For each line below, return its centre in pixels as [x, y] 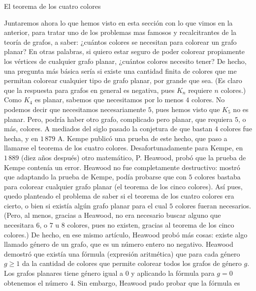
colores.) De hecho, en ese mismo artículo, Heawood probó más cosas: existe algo [126, 234]
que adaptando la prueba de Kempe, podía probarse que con [95, 177]
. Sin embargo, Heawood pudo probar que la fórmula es [157, 282]
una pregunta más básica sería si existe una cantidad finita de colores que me [120, 71]
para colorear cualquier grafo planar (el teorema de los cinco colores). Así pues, [123, 186]
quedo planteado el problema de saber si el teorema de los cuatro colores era [119, 196]
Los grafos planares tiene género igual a [64, 273]
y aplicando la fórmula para [173, 273]
